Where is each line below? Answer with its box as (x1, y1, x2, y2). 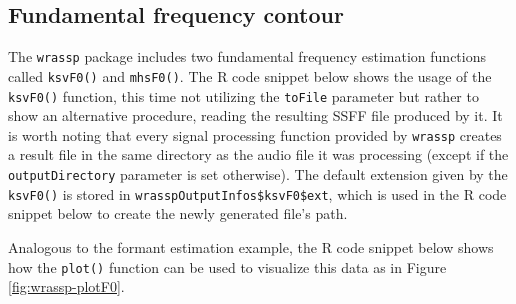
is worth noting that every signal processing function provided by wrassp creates (8, 124, 502, 145)
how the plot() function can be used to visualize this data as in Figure (8, 256, 447, 277)
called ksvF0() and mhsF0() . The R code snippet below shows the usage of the (8, 65, 492, 86)
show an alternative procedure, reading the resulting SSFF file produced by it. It (8, 105, 503, 126)
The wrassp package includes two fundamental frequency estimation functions (8, 46, 487, 67)
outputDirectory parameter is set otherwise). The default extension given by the (8, 164, 508, 185)
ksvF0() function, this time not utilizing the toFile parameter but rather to (8, 85, 479, 106)
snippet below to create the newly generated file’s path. (8, 203, 348, 224)
